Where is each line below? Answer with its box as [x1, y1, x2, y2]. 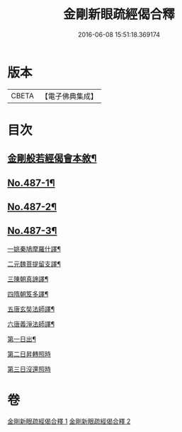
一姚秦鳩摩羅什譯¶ [7, 245, 62, 253]
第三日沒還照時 [7, 365, 51, 373]
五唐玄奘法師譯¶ [7, 305, 55, 313]
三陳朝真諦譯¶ [7, 274, 49, 283]
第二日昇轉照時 [7, 349, 51, 358]
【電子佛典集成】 [40, 91, 98, 101]
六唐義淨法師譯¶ [7, 320, 55, 328]
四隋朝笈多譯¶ [7, 289, 49, 298]
